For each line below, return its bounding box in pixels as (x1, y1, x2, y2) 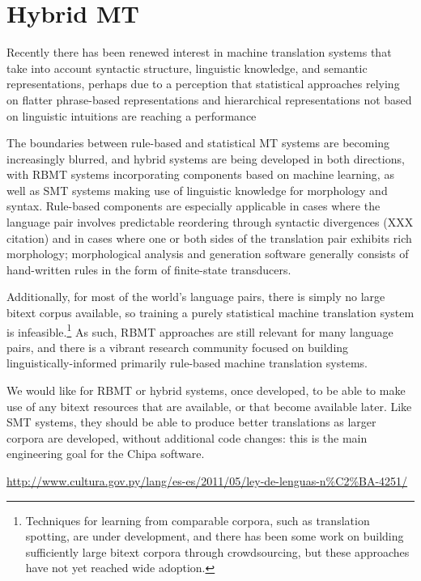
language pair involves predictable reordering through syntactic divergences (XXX (6, 214, 414, 231)
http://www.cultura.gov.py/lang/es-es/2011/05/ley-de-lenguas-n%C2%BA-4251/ (6, 473, 408, 490)
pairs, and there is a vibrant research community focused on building (6, 338, 349, 355)
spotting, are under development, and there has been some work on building (25, 528, 404, 545)
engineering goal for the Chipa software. (6, 445, 205, 462)
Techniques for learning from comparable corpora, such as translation (25, 511, 370, 528)
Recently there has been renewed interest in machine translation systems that (6, 44, 392, 61)
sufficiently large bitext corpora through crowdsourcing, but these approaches (25, 543, 410, 560)
